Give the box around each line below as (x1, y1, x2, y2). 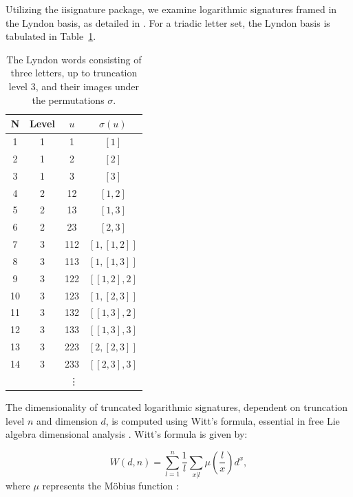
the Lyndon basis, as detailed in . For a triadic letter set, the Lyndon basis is (6, 15, 330, 30)
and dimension (36, 413, 98, 427)
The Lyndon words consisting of (6, 52, 142, 66)
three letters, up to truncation (10, 65, 138, 80)
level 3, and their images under (8, 78, 139, 93)
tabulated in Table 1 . (6, 29, 96, 43)
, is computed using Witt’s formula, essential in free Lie (105, 413, 340, 427)
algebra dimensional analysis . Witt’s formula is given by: (6, 427, 248, 441)
